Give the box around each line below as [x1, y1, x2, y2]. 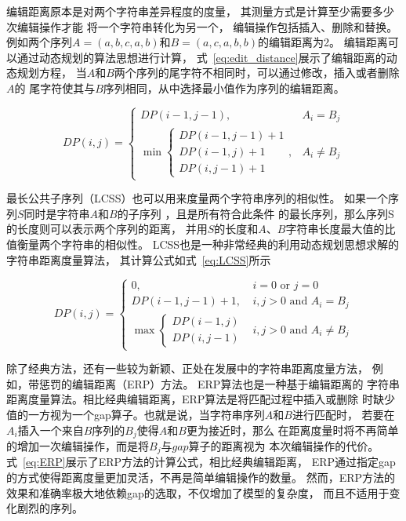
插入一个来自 [17, 421, 84, 438]
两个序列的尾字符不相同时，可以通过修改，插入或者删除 [114, 64, 400, 81]
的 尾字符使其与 [14, 79, 96, 96]
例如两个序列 [6, 34, 72, 50]
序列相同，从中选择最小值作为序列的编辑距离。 [103, 79, 345, 96]
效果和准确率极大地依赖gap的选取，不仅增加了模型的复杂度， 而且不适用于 [6, 484, 390, 501]
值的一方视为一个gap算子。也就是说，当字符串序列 [6, 406, 265, 422]
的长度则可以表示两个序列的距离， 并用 [6, 220, 208, 237]
